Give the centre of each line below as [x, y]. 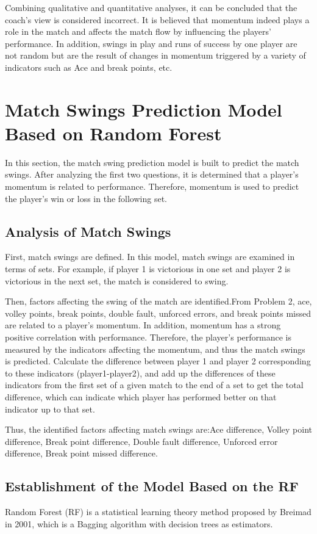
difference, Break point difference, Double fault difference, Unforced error [141, 441]
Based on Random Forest [113, 133]
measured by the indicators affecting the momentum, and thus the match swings [155, 349]
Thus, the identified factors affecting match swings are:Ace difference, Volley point [158, 429]
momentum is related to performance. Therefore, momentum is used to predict [152, 186]
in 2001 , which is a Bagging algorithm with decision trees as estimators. [139, 523]
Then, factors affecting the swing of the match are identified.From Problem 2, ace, [158, 301]
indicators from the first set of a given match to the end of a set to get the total [154, 385]
